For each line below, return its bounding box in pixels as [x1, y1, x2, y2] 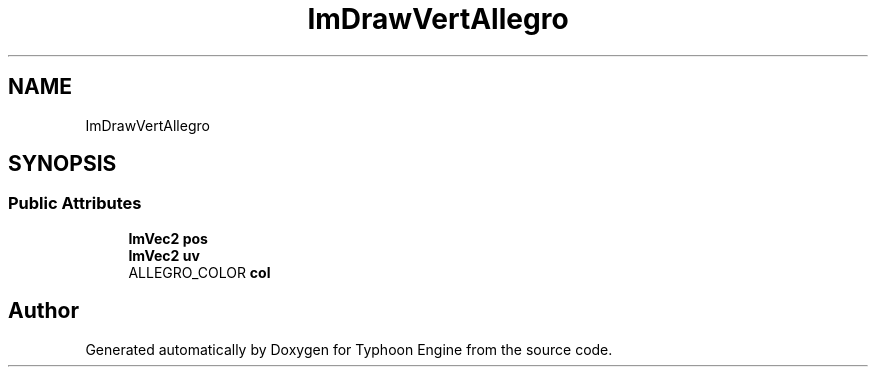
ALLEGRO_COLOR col [128, 263, 271, 281]
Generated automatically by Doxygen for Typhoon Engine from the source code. [85, 340, 613, 358]
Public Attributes [8, 193, 142, 214]
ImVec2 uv [128, 246, 200, 264]
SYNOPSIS [8, 151, 117, 177]
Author [8, 298, 79, 324]
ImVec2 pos [128, 229, 208, 247]
